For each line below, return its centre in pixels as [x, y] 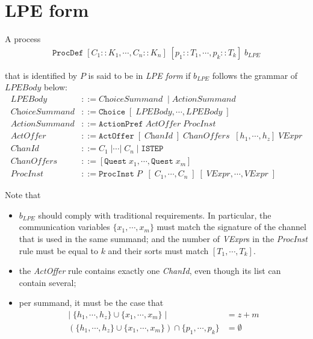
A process [23, 39]
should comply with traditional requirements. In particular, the [155, 215]
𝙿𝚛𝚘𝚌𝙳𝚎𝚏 [68, 53]
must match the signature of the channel [231, 227]
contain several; [48, 282]
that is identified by [41, 75]
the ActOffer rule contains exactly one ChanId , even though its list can [150, 271]
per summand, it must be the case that [91, 303]
